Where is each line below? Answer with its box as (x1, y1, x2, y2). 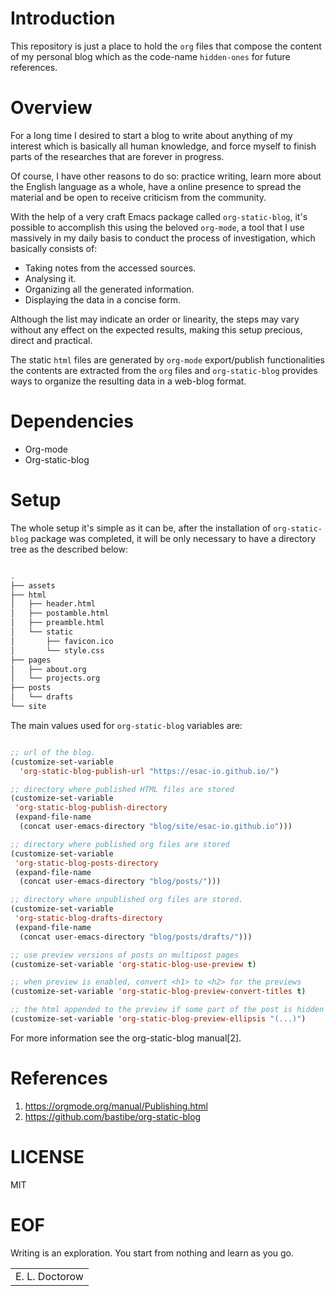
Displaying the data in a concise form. (24, 293, 182, 306)
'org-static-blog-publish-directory (14, 803, 168, 813)
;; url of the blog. (10, 747, 97, 757)
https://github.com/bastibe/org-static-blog (24, 1110, 202, 1122)
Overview (10, 97, 93, 119)
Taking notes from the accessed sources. (24, 262, 197, 274)
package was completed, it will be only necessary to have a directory (30, 532, 317, 544)
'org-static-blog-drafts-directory (14, 913, 163, 923)
